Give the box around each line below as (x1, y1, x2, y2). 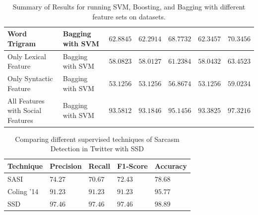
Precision (50, 160, 82, 171)
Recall (88, 160, 110, 171)
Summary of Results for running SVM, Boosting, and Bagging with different (12, 1, 246, 11)
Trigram (7, 38, 36, 48)
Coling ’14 (7, 186, 39, 196)
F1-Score (117, 160, 148, 171)
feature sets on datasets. (92, 11, 166, 21)
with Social (7, 105, 42, 115)
